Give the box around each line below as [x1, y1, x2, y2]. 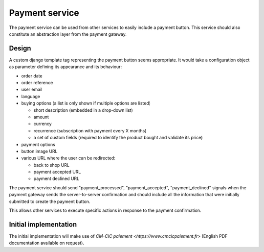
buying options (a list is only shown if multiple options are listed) [21, 101, 151, 106]
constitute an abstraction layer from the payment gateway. [9, 31, 127, 37]
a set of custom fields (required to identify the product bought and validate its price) [33, 135, 203, 141]
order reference [21, 80, 53, 86]
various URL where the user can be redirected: [21, 155, 116, 161]
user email [21, 86, 43, 93]
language [21, 93, 40, 99]
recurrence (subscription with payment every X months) [33, 127, 147, 133]
